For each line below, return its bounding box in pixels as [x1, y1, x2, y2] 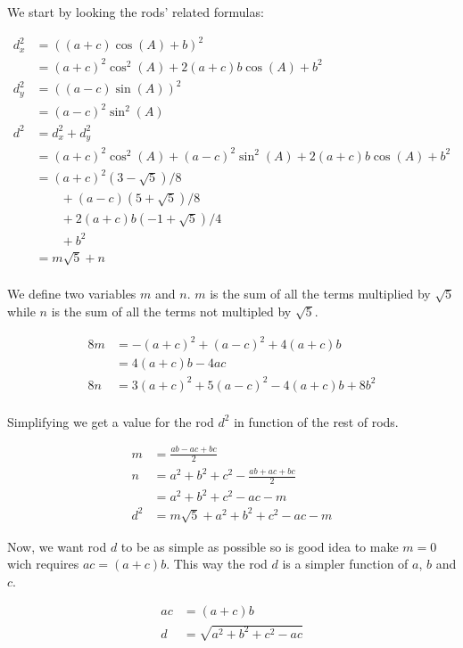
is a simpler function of [282, 554, 409, 573]
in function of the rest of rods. [234, 412, 399, 431]
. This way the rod [166, 554, 268, 573]
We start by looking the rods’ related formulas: [7, 3, 264, 21]
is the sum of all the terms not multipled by [51, 302, 292, 321]
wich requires [7, 554, 79, 573]
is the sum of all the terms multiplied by [210, 284, 431, 303]
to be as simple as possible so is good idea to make [120, 537, 399, 555]
